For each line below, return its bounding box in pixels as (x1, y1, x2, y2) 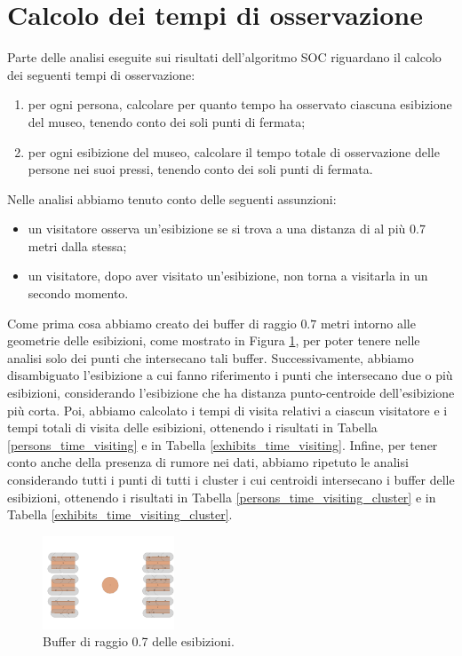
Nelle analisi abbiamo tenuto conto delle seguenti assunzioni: (7, 189, 337, 208)
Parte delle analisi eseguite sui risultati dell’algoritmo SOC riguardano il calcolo (7, 48, 442, 67)
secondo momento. (28, 284, 129, 303)
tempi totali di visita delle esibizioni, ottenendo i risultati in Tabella (7, 418, 378, 437)
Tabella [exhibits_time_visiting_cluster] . (7, 505, 233, 524)
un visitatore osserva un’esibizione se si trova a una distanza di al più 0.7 (28, 219, 426, 238)
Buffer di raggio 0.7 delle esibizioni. (43, 632, 235, 651)
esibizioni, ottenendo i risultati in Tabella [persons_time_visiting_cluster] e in (7, 487, 436, 506)
